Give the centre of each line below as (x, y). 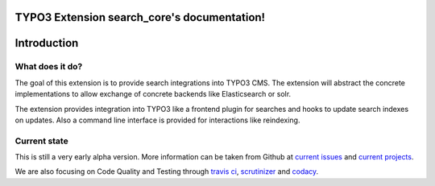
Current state (41, 141)
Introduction (47, 43)
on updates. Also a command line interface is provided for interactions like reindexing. (157, 120)
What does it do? (49, 67)
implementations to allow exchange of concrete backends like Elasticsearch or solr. (153, 94)
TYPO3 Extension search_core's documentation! (140, 17)
